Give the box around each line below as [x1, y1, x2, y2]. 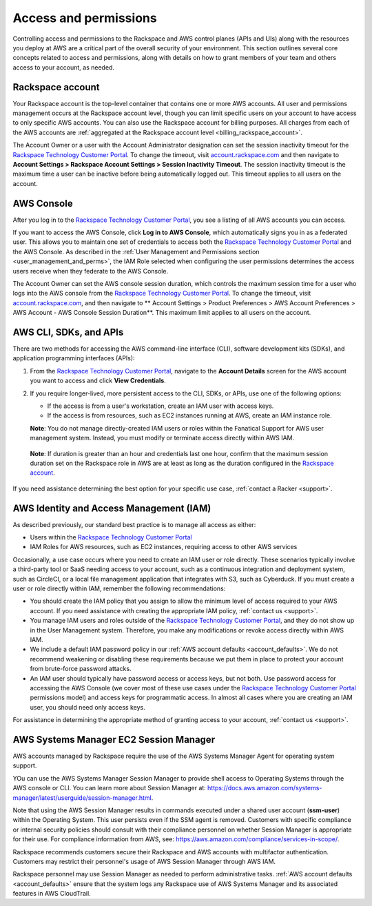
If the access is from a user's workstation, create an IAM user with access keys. [47, 402, 274, 410]
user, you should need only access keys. [30, 703, 145, 711]
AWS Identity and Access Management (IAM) [12, 502, 211, 514]
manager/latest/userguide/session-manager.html [12, 793, 152, 802]
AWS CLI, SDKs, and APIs [12, 326, 124, 338]
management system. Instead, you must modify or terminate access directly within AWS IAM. [30, 434, 295, 442]
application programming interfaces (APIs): [12, 354, 135, 362]
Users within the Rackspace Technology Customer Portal [30, 533, 192, 542]
